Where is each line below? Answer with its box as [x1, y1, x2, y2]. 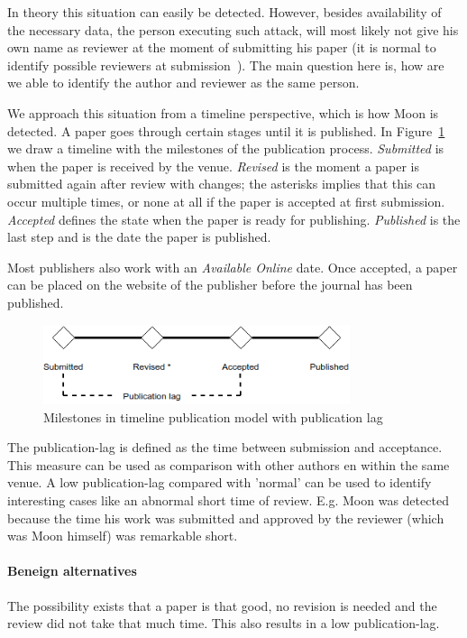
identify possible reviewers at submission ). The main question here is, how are [7, 55, 444, 74]
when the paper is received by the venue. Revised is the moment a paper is [7, 156, 420, 175]
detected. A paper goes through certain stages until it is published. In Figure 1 [7, 121, 445, 140]
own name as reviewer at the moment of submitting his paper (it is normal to [7, 38, 436, 57]
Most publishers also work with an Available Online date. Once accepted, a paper [7, 257, 458, 276]
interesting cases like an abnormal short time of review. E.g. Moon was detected [7, 490, 449, 509]
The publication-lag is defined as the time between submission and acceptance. [7, 438, 443, 457]
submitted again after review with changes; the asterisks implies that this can [7, 174, 436, 193]
